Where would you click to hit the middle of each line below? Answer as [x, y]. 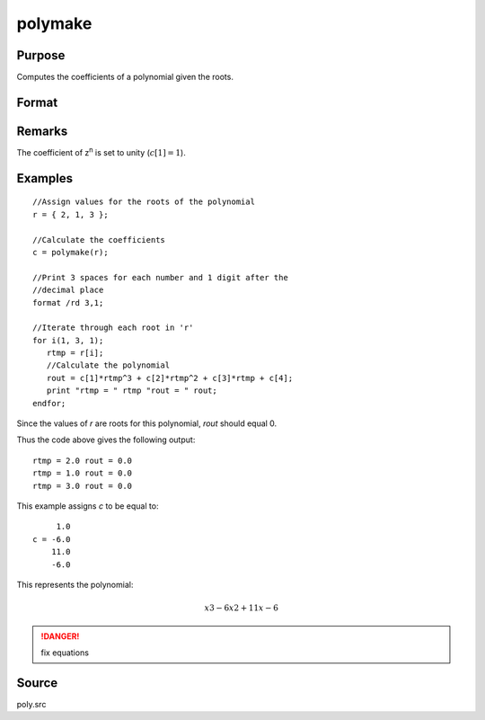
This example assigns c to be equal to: [88, 506]
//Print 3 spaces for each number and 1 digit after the [161, 277]
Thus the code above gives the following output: [106, 440]
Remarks [42, 131]
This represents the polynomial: [75, 584]
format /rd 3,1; [68, 302]
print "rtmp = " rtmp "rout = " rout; [132, 391]
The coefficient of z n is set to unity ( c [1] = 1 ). [101, 151]
